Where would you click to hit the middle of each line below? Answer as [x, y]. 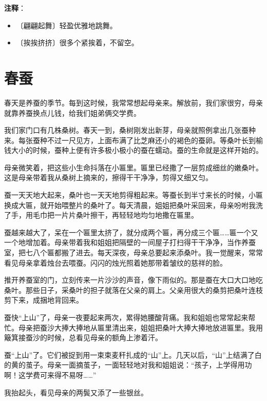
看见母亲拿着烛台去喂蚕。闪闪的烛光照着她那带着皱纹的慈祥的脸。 [116, 262]
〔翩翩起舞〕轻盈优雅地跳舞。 [66, 25]
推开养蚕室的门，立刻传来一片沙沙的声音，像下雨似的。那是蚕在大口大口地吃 [133, 280]
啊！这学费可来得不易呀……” [50, 374]
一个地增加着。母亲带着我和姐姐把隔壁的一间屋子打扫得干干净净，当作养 [126, 242]
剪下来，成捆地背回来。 [44, 300]
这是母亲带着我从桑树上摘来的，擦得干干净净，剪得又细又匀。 [108, 177]
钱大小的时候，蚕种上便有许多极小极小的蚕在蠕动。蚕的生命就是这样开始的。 [133, 150]
